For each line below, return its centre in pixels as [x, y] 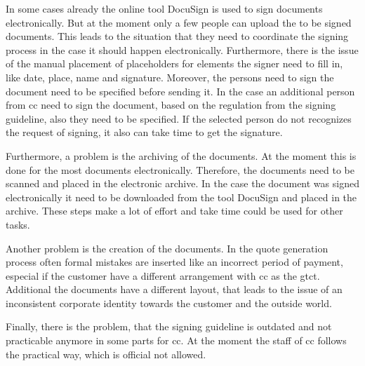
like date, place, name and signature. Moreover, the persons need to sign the [170, 77]
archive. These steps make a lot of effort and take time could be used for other [174, 211]
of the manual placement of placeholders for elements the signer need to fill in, [174, 63]
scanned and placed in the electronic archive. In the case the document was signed [182, 183]
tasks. [18, 224]
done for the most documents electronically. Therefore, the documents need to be [180, 169]
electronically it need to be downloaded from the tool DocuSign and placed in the [181, 197]
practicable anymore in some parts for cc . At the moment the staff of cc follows [176, 340]
